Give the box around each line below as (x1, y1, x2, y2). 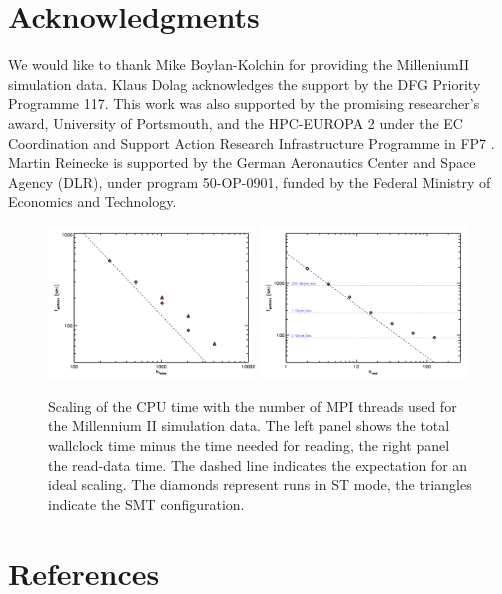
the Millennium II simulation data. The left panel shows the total (48, 415, 450, 436)
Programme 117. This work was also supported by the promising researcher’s (8, 93, 480, 114)
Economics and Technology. (8, 191, 177, 212)
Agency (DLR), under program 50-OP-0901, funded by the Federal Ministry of (8, 171, 491, 192)
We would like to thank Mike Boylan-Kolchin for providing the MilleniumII (8, 54, 470, 75)
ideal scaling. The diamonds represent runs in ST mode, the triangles (48, 474, 472, 495)
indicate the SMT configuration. (48, 493, 245, 514)
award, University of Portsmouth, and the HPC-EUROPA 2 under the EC (8, 112, 463, 133)
